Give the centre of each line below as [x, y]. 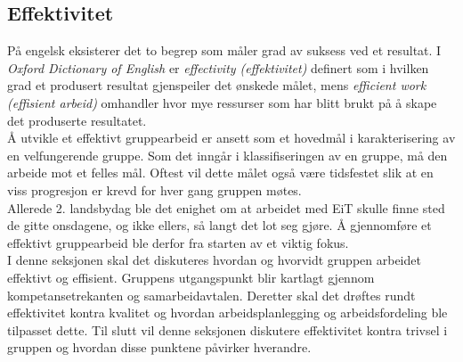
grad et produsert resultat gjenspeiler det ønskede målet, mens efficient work [217, 85]
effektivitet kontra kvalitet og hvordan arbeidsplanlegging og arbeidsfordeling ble [227, 313]
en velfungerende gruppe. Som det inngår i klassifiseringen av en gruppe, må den [227, 155]
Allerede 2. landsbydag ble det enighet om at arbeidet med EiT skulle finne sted [226, 207]
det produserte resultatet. [77, 120]
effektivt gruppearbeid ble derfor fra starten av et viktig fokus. [178, 242]
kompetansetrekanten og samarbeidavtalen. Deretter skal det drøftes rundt [211, 295]
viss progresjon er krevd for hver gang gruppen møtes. [154, 189]
